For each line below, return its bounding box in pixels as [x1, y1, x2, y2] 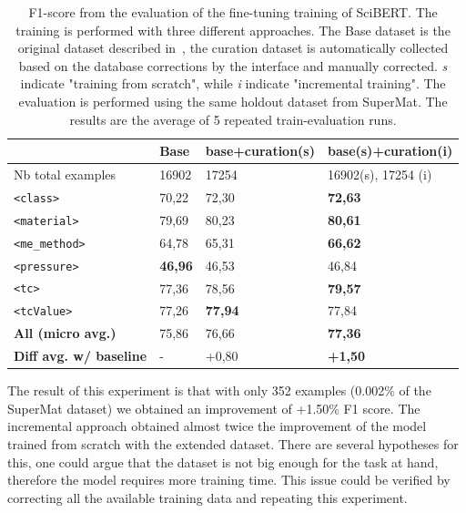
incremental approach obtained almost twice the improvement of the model [7, 416, 427, 436]
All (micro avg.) [14, 323, 116, 343]
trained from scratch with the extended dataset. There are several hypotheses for [7, 435, 459, 453]
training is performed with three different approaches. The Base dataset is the [15, 20, 451, 39]
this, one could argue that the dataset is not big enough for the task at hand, [7, 452, 439, 471]
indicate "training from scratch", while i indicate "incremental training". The [20, 74, 446, 93]
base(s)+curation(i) [328, 141, 453, 160]
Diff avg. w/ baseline [14, 346, 147, 365]
